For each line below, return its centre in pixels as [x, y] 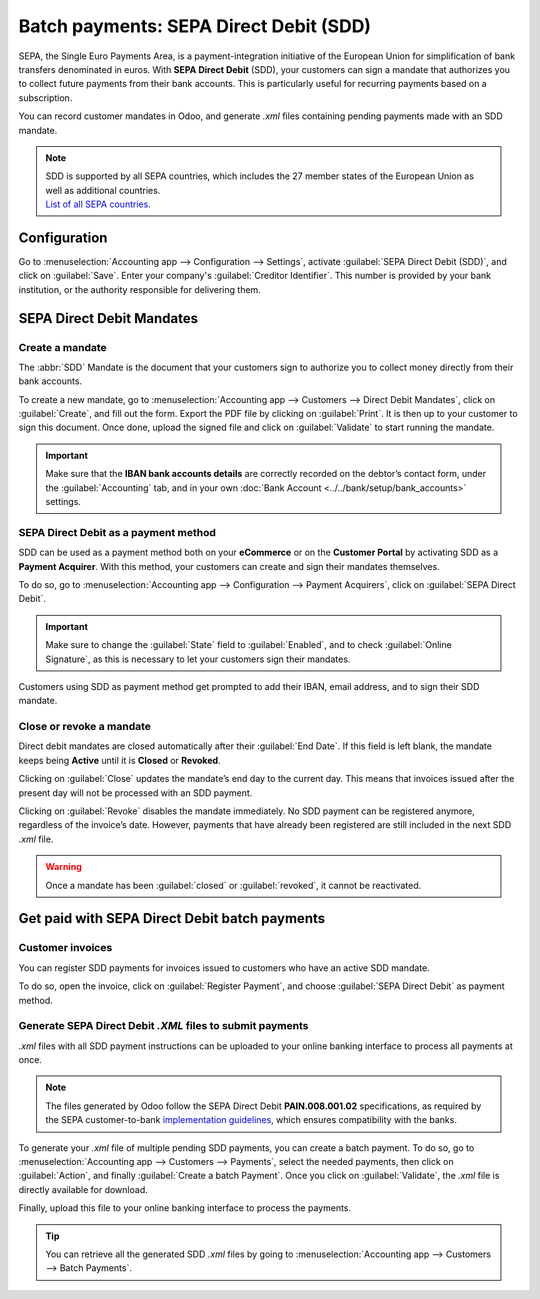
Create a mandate [62, 347]
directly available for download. [83, 1189]
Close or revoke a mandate [85, 727]
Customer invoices [65, 948]
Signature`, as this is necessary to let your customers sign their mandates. [198, 659]
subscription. [45, 97]
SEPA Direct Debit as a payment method [117, 532]
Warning [63, 867]
